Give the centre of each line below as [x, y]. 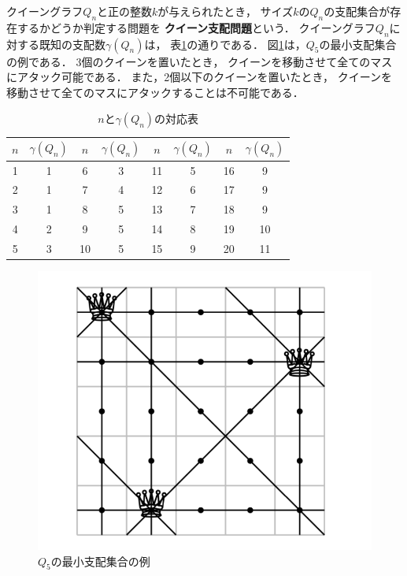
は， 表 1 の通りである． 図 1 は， [225, 44]
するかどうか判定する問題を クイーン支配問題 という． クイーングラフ [196, 27]
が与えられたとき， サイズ [226, 11]
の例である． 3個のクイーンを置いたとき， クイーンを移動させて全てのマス [200, 61]
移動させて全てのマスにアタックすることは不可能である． [155, 92]
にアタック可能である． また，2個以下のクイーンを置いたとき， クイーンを [200, 77]
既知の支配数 [72, 44]
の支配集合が [357, 11]
